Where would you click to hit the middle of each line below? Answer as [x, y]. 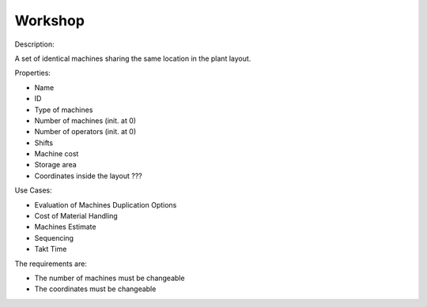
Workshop [49, 21]
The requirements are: [51, 264]
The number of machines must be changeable [110, 278]
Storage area [55, 165]
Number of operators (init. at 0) [85, 132]
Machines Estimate [65, 227]
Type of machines [64, 110]
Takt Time [51, 249]
